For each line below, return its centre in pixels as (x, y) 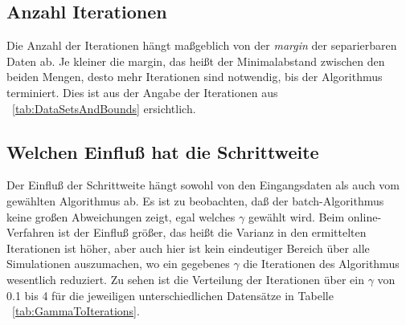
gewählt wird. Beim (296, 216)
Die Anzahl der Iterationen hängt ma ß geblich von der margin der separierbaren (202, 45)
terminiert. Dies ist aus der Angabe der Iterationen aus (142, 92)
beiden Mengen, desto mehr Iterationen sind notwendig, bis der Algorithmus (195, 77)
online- (365, 216)
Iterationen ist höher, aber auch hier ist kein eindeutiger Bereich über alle (188, 248)
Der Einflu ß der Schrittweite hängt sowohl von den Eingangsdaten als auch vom (203, 185)
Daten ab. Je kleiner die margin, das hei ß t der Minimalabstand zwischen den (196, 61)
